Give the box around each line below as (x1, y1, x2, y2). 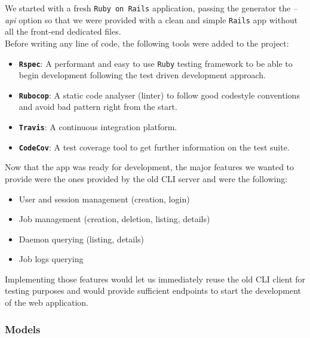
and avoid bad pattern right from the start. (19, 100, 177, 113)
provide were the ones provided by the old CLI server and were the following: (5, 172, 288, 185)
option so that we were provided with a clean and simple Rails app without (19, 13, 298, 26)
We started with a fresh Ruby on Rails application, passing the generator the (5, 2, 291, 14)
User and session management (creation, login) (19, 192, 190, 205)
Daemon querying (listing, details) (19, 232, 145, 245)
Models (5, 321, 41, 336)
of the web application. (5, 296, 89, 309)
